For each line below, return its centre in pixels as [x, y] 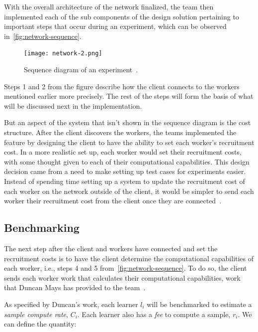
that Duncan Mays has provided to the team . [75, 287]
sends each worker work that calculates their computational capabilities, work [122, 277]
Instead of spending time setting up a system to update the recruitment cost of [125, 181]
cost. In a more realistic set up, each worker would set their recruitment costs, [123, 152]
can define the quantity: [40, 324]
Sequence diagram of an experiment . [81, 70]
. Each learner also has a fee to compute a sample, [154, 314]
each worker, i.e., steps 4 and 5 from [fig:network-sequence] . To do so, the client [126, 268]
